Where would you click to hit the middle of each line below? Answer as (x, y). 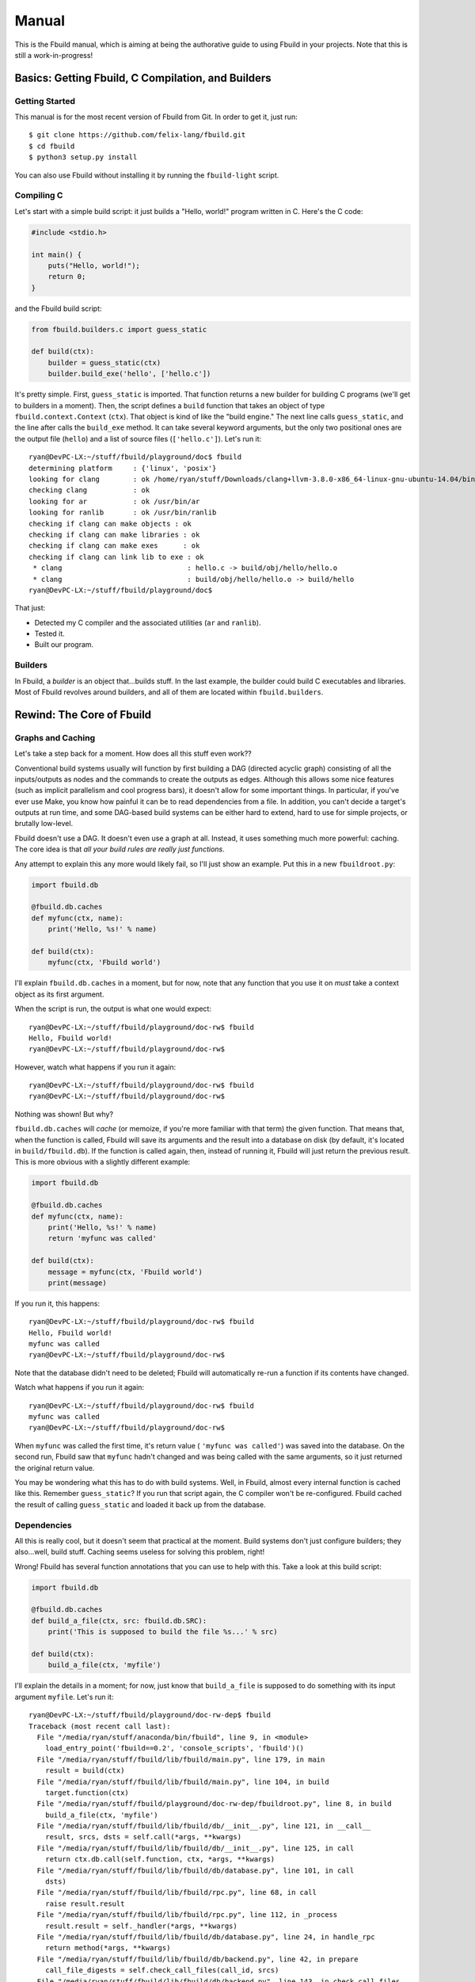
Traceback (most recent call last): (100, 1726)
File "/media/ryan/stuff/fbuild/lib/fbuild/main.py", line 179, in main (181, 1759)
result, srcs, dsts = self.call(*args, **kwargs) (143, 1837)
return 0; (67, 277)
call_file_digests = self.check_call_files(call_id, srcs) (162, 1971)
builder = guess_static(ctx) (104, 362)
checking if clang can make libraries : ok (114, 534)
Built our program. (64, 645)
